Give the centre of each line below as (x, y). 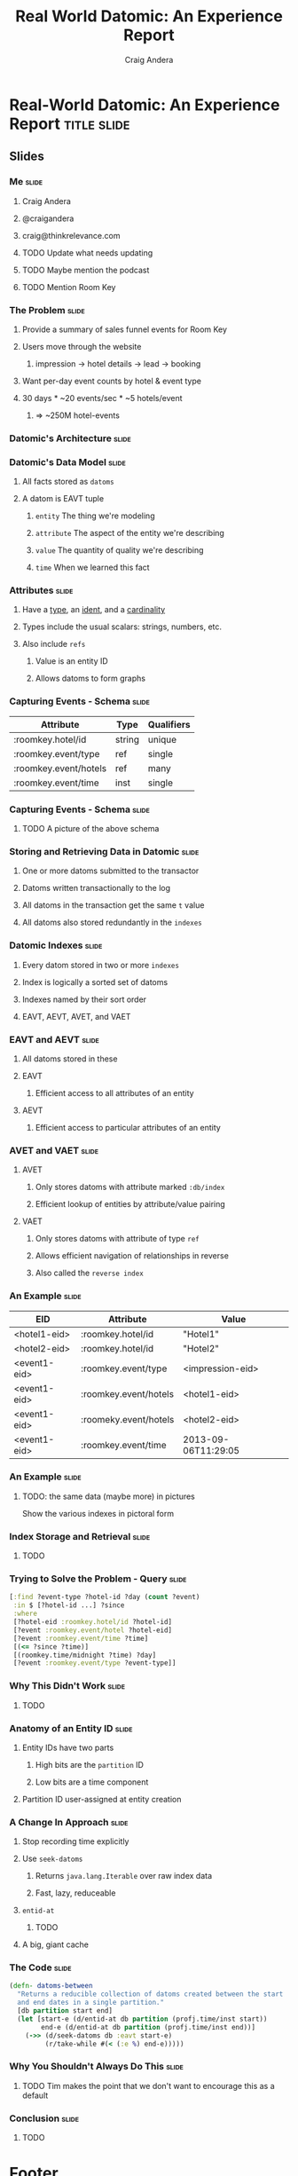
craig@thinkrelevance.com (71, 235)
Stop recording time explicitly (75, 1841)
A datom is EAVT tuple (63, 499)
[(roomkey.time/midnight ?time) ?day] (85, 1655)
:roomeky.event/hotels (128, 1419)
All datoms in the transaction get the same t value (113, 905)
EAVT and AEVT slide (55, 1039)
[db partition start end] (65, 2011)
